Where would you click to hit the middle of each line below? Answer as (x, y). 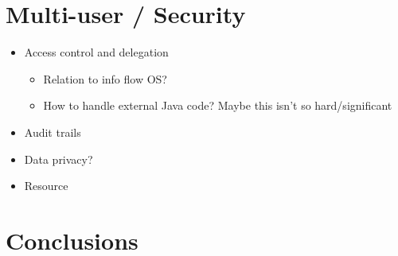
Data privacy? (59, 159)
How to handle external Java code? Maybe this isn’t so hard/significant (218, 105)
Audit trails (53, 132)
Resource (46, 186)
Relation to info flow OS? (105, 78)
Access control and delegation (96, 52)
